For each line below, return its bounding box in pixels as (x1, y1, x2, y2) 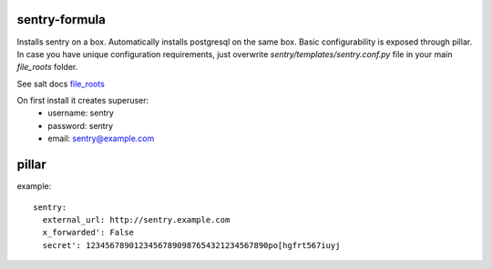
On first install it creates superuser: (16, 95, 149, 106)
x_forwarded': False (42, 227, 135, 238)
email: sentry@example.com (47, 133, 155, 144)
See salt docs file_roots (16, 78, 105, 89)
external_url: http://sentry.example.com (42, 214, 231, 224)
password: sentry (47, 120, 114, 131)
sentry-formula (16, 12, 107, 27)
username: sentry (47, 107, 114, 118)
